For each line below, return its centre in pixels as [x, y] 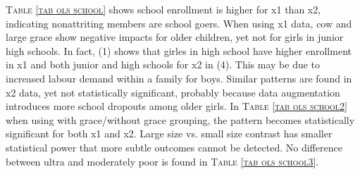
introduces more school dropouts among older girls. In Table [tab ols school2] [176, 106]
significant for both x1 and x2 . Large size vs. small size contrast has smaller [169, 133]
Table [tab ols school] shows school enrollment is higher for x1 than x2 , [163, 9]
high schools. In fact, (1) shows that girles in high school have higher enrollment [179, 50]
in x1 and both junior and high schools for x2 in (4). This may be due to [163, 64]
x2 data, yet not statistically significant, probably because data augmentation [173, 92]
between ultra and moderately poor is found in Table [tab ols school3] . [162, 161]
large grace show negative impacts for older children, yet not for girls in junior [175, 37]
